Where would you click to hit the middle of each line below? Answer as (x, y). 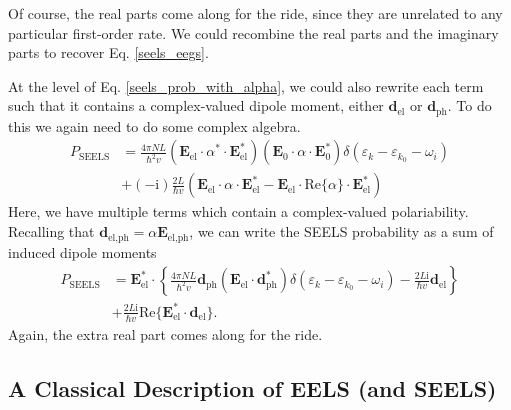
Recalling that (51, 231)
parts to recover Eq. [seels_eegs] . (108, 52)
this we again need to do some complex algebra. (154, 125)
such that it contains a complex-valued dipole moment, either (196, 105)
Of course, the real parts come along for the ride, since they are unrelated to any (255, 13)
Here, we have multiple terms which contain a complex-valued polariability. (238, 211)
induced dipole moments (82, 251)
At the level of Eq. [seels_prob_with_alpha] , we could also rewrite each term (246, 85)
